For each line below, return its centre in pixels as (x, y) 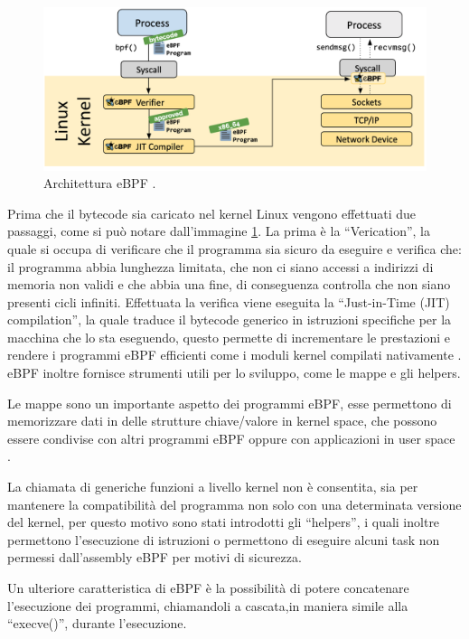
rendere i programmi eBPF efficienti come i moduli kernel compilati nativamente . (234, 355)
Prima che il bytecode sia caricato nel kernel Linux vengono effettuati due (212, 213)
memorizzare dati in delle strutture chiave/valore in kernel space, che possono (222, 421)
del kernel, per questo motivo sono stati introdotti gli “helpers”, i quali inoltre (224, 522)
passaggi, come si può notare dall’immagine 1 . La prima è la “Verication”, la (219, 231)
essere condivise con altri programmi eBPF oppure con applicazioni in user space (231, 438)
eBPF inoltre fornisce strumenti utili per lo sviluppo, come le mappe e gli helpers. (234, 373)
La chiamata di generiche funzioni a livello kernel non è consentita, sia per (213, 487)
